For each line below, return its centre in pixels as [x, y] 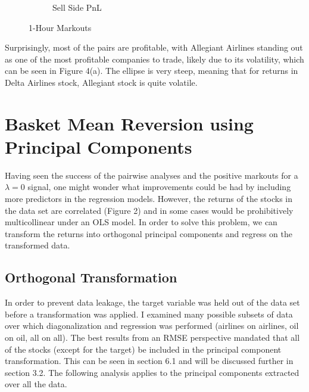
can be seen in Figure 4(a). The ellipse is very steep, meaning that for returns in [152, 71]
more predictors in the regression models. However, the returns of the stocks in [149, 199]
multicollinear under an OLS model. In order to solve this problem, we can [141, 222]
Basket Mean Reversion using [129, 123]
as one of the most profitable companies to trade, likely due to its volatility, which [154, 59]
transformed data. [38, 245]
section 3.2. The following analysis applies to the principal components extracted [152, 372]
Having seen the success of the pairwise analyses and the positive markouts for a [152, 175]
